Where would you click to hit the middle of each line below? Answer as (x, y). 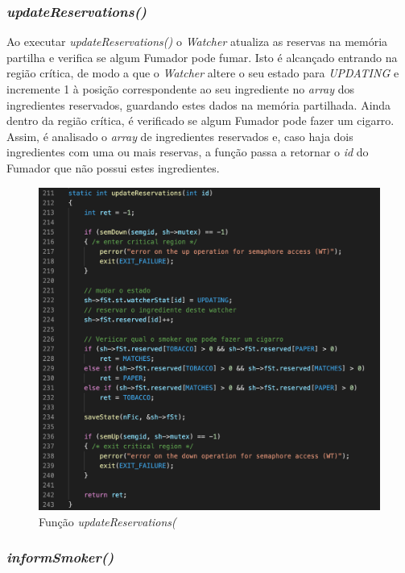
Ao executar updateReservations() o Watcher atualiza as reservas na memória (197, 42)
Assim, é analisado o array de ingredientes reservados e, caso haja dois (180, 136)
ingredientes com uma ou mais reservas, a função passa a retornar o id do (188, 152)
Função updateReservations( (107, 521)
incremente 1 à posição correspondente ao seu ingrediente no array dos (181, 89)
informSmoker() (60, 557)
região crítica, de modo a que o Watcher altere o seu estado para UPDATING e (203, 73)
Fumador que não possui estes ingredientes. (113, 167)
